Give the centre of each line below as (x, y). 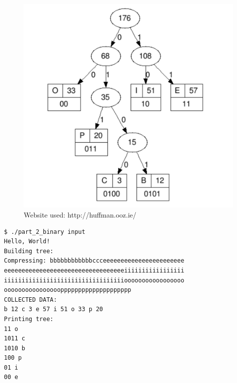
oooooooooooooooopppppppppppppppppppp (68, 290)
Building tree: (29, 251)
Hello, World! (27, 242)
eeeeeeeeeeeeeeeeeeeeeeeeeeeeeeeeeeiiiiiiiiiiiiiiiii (94, 270)
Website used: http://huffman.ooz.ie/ (80, 214)
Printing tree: (29, 319)
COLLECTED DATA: (31, 300)
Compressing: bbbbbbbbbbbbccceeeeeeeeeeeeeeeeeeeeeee (94, 261)
